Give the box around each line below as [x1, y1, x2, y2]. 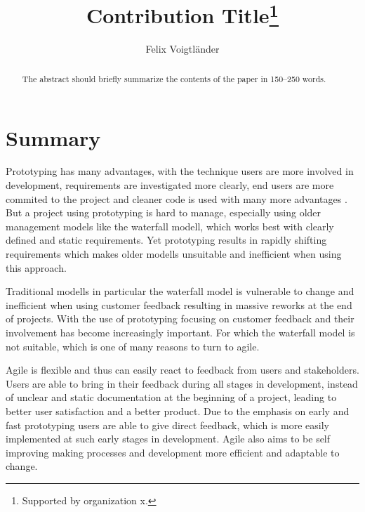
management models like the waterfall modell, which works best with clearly [6, 218, 334, 233]
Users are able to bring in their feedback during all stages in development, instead [6, 376, 358, 390]
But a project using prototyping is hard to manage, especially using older [6, 205, 321, 220]
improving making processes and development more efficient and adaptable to [6, 445, 340, 459]
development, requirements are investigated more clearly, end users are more [6, 178, 334, 192]
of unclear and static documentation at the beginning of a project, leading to [6, 390, 337, 405]
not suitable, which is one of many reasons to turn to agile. [6, 339, 260, 353]
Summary [6, 123, 101, 152]
